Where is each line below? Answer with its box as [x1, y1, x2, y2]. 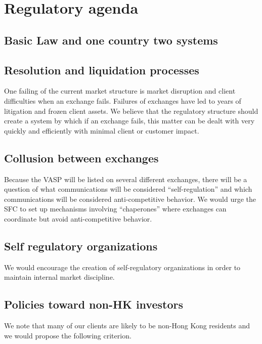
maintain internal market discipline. [4, 272, 115, 282]
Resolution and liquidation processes [4, 62, 199, 77]
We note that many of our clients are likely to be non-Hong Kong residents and [4, 320, 250, 331]
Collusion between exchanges [4, 150, 159, 165]
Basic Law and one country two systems [4, 32, 218, 48]
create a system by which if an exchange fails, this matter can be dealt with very [4, 115, 255, 126]
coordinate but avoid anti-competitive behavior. [4, 213, 152, 224]
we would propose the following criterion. [4, 330, 132, 340]
